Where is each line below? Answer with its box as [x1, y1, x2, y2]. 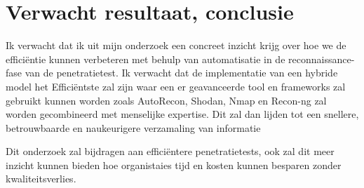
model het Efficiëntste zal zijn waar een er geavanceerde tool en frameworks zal [6, 79, 346, 93]
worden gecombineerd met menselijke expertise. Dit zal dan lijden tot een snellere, [6, 107, 359, 121]
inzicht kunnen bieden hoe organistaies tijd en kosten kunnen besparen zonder [6, 157, 342, 172]
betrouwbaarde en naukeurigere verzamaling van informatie [6, 120, 261, 135]
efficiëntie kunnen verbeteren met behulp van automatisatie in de [6, 51, 285, 66]
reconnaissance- [288, 51, 355, 66]
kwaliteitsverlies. [6, 171, 76, 186]
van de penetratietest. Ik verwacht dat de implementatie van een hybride [25, 65, 338, 80]
